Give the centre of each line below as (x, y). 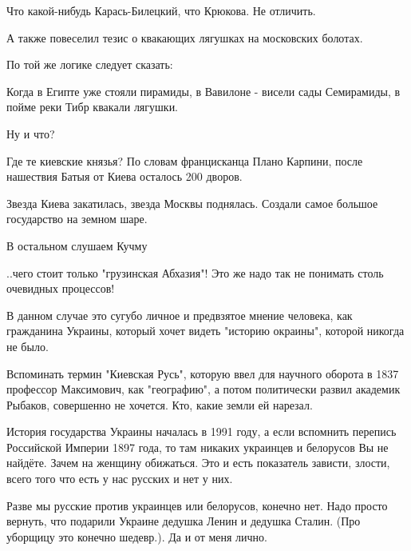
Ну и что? (31, 133)
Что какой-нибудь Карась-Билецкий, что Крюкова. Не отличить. (161, 10)
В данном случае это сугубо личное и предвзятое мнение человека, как (180, 315)
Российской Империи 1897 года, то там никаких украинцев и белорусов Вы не (198, 447)
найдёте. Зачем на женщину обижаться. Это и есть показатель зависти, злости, (198, 463)
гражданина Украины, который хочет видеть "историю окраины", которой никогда (205, 331)
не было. (28, 346)
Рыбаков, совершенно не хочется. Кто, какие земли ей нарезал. (160, 404)
